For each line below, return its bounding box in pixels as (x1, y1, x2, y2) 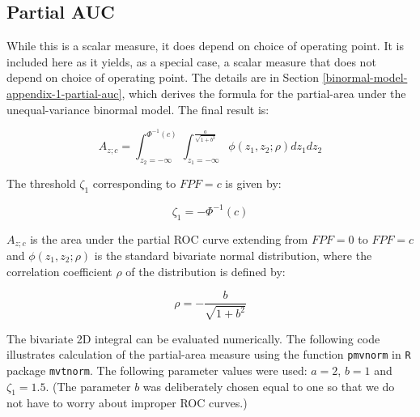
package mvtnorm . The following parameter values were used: (6, 361, 308, 378)
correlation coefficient (6, 262, 112, 279)
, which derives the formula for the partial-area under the (121, 84, 406, 101)
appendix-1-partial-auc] (6, 84, 122, 101)
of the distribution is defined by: (125, 262, 286, 279)
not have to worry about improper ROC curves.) (6, 394, 248, 411)
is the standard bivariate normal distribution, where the (94, 246, 372, 263)
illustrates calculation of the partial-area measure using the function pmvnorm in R (6, 346, 411, 363)
